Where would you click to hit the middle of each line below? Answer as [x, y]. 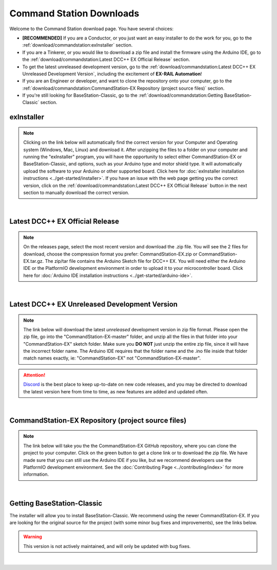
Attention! [34, 375]
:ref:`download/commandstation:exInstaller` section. [77, 45]
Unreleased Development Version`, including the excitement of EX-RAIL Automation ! [112, 74]
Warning [33, 537]
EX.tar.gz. [34, 261]
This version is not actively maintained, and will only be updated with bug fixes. [107, 546]
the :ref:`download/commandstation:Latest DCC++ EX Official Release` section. [106, 59]
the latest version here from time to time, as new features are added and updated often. [116, 391]
